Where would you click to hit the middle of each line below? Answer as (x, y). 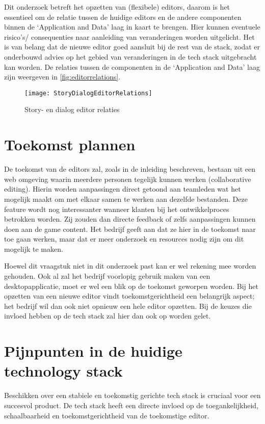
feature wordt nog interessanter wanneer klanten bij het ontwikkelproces (117, 209)
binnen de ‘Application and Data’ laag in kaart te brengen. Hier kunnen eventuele (132, 27)
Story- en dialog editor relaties (72, 109)
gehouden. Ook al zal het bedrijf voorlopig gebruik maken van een (107, 276)
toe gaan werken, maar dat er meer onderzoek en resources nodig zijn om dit (124, 239)
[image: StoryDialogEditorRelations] (88, 93)
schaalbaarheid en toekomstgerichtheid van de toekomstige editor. (107, 415)
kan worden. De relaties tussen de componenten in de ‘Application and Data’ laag (132, 67)
